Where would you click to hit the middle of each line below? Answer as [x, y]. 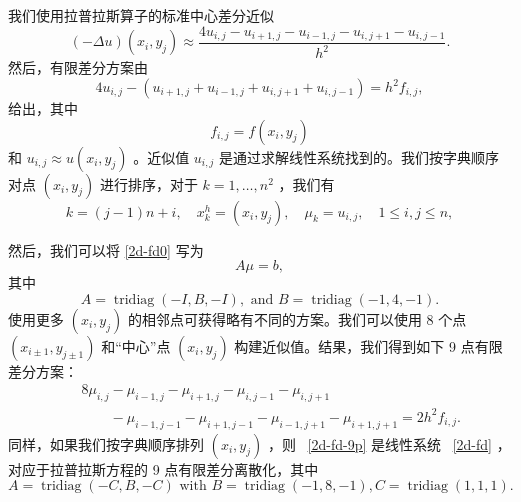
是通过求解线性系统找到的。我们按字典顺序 [359, 156]
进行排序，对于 [148, 183]
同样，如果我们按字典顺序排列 [106, 443]
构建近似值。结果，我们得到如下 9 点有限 [368, 345]
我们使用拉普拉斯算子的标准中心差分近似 [141, 15]
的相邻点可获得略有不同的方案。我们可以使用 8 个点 [297, 318]
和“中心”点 [136, 345]
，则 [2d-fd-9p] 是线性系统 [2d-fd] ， [389, 443]
